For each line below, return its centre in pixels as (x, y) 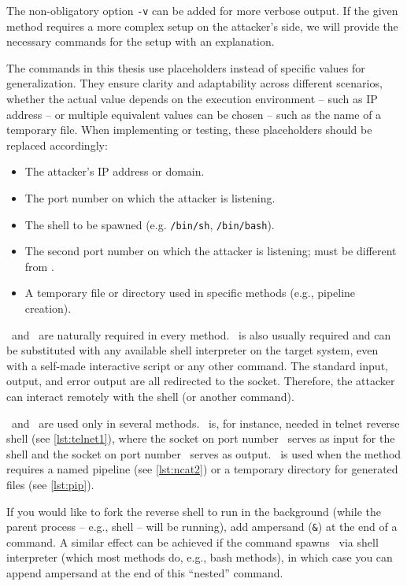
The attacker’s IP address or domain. (115, 171)
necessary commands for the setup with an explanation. (141, 41)
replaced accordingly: (57, 145)
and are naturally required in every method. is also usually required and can (201, 334)
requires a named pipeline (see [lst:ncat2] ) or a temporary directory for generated (202, 469)
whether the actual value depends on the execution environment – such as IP (192, 99)
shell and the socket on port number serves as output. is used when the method (204, 453)
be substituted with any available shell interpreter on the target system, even (192, 350)
